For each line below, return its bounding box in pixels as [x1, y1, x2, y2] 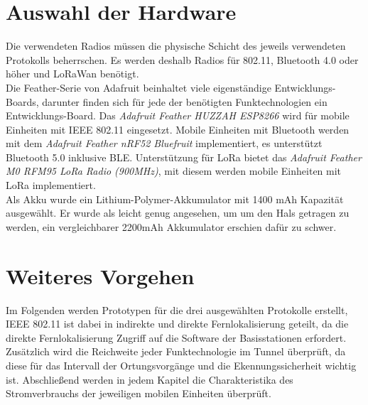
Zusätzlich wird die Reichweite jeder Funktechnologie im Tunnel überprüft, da [6, 344, 346, 359]
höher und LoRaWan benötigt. [6, 66, 139, 81]
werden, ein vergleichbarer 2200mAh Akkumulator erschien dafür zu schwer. [6, 219, 337, 234]
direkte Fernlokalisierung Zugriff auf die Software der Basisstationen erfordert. [6, 330, 347, 345]
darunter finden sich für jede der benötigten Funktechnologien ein [42, 94, 328, 109]
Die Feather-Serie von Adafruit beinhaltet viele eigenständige [6, 80, 271, 94]
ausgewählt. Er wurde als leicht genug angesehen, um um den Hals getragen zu [6, 205, 350, 220]
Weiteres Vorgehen [6, 261, 195, 290]
